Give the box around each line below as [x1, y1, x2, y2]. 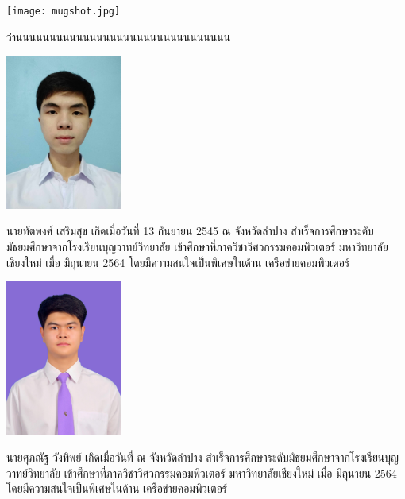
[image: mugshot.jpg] [6, 6, 121, 17]
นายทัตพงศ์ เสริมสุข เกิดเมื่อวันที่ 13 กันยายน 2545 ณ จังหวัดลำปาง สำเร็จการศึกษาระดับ [6, 222, 374, 239]
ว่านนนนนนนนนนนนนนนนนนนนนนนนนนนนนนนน [6, 28, 231, 44]
